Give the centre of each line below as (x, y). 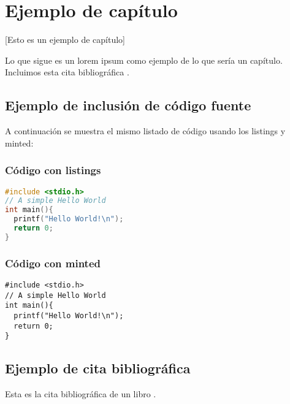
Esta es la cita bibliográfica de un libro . (81, 394)
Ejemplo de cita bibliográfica (98, 368)
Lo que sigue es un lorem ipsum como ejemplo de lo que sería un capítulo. (144, 60)
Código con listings (53, 170)
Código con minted (53, 263)
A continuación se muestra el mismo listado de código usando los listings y (145, 131)
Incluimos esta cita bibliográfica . (67, 72)
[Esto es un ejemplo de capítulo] (65, 40)
